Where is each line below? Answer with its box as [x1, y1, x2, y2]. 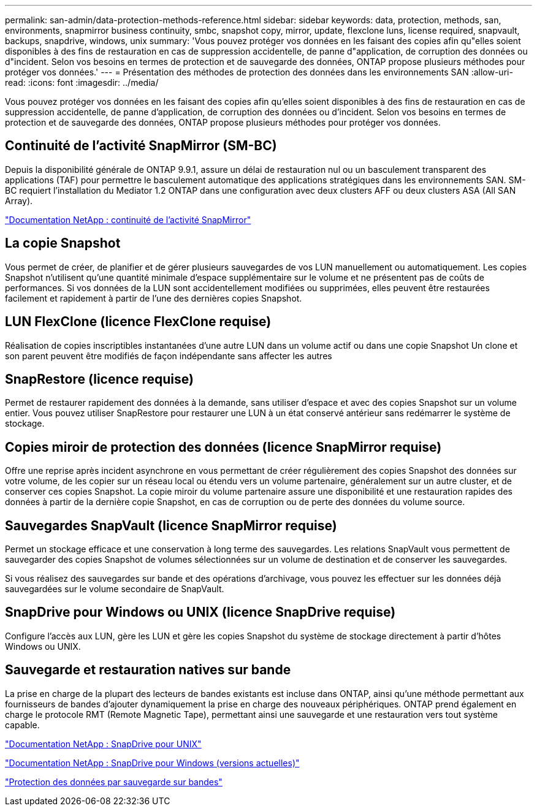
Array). [5, 195, 33, 206]
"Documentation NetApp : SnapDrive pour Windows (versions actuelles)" [5, 757, 300, 768]
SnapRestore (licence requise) [5, 371, 194, 387]
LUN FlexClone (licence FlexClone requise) [5, 314, 272, 330]
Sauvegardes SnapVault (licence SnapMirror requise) [5, 517, 337, 533]
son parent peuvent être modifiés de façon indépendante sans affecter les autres [5, 350, 332, 361]
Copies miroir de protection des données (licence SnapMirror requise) [5, 439, 442, 455]
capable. [5, 719, 40, 730]
